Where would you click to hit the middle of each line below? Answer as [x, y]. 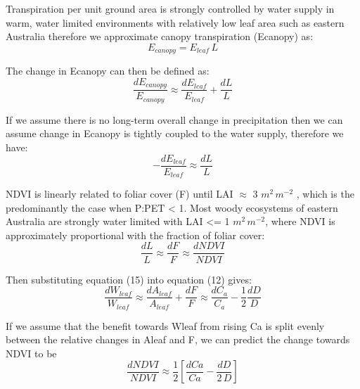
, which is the [325, 194]
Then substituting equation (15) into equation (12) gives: [129, 279]
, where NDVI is [300, 221]
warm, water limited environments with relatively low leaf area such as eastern [175, 22]
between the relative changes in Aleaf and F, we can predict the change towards [178, 339]
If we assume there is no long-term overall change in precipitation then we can [174, 119]
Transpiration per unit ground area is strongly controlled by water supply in [170, 8]
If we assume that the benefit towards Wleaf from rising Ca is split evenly [165, 325]
